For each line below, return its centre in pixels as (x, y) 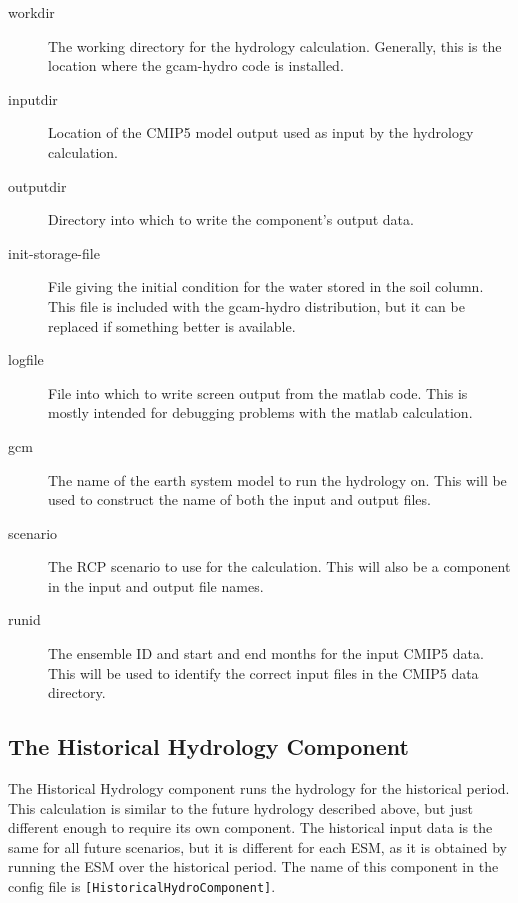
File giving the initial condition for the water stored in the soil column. (266, 286)
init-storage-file (54, 252)
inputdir (33, 98)
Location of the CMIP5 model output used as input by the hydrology (261, 132)
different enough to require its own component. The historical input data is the (250, 827)
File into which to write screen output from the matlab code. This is (258, 392)
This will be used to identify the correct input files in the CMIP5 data (263, 672)
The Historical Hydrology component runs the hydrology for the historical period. (259, 788)
